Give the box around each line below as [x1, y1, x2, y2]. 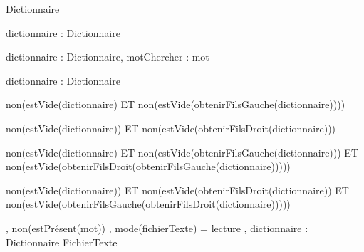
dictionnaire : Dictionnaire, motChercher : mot [6, 49, 209, 64]
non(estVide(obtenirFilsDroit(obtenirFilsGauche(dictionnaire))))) [6, 159, 291, 174]
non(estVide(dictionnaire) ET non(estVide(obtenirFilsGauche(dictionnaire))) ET [6, 145, 358, 159]
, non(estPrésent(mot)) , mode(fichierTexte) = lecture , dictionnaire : [6, 220, 308, 235]
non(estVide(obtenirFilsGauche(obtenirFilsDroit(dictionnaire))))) [6, 196, 291, 211]
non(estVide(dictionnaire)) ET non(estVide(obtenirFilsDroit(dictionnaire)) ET [6, 182, 349, 197]
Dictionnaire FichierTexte [6, 234, 118, 249]
